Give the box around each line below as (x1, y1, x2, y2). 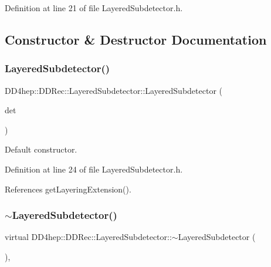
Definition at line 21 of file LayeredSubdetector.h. (5, 2, 183, 13)
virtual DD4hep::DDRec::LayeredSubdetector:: (5, 231, 172, 243)
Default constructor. (5, 143, 77, 156)
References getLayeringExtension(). (5, 182, 131, 195)
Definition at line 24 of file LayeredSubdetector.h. (5, 163, 183, 175)
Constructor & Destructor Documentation (5, 30, 267, 48)
